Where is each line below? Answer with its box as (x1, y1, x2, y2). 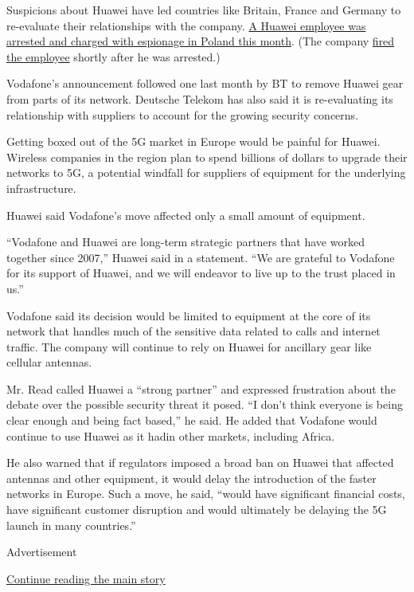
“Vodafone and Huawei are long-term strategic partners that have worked (6, 233, 365, 250)
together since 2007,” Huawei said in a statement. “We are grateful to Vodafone (6, 249, 395, 265)
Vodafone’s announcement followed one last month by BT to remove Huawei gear (6, 75, 404, 92)
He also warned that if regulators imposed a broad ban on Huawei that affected (6, 454, 394, 471)
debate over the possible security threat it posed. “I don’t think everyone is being (6, 396, 403, 413)
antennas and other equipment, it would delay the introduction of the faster (6, 469, 377, 486)
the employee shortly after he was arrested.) (6, 48, 221, 65)
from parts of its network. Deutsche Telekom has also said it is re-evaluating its (6, 90, 393, 107)
